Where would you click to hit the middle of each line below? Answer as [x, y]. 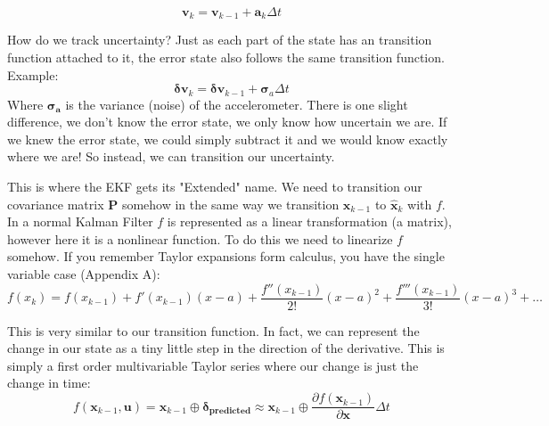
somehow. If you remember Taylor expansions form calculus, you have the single [226, 256]
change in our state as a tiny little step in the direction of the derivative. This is [226, 348]
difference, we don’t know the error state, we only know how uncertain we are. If [227, 122]
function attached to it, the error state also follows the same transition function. [226, 57]
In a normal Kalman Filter [80, 221]
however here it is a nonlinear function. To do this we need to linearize [200, 238]
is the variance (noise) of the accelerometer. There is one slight [237, 104]
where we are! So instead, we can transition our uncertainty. [171, 156]
